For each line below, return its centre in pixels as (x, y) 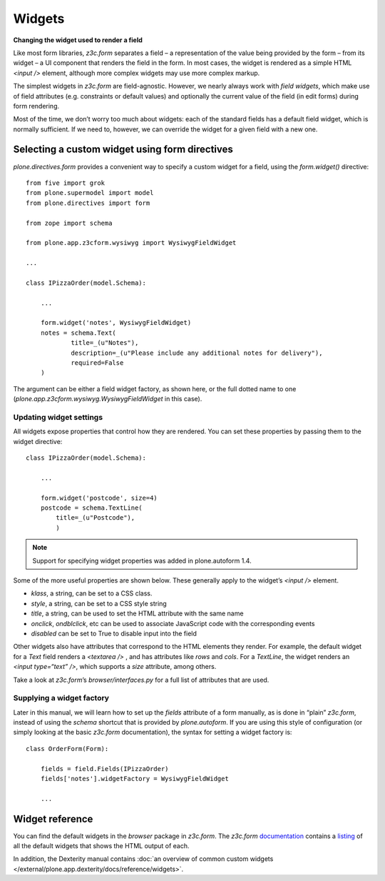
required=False (97, 363)
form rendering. (36, 106)
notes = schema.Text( (78, 333)
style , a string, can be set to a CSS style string (99, 603)
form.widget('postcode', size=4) (99, 498)
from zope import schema (69, 223)
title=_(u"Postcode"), (96, 518)
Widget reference (53, 819)
